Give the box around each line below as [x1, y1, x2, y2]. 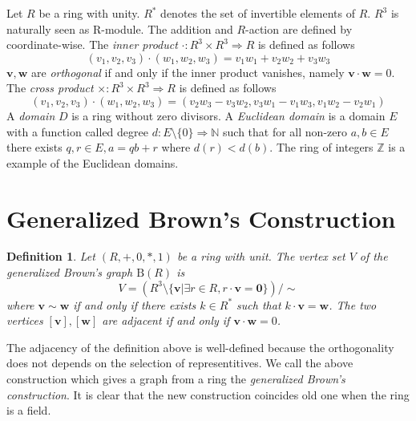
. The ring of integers [269, 139, 374, 156]
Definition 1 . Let [6, 248, 95, 265]
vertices [6, 312, 43, 329]
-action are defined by [245, 20, 353, 37]
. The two [329, 296, 377, 313]
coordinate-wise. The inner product [6, 36, 178, 53]
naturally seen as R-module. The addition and [6, 20, 233, 37]
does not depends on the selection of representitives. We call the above [6, 354, 353, 371]
